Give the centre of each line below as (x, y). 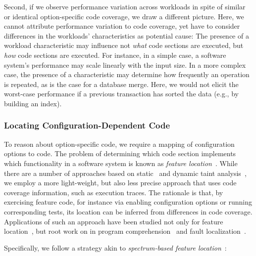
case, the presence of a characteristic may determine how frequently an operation (127, 74)
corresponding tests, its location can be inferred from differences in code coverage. (128, 211)
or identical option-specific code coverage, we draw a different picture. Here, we (124, 16)
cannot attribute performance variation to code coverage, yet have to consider (122, 26)
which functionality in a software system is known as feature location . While (121, 163)
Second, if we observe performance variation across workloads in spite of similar (125, 6)
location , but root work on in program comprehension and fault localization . (125, 231)
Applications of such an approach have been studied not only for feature (114, 221)
